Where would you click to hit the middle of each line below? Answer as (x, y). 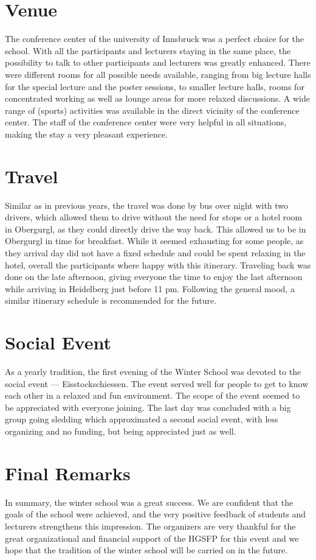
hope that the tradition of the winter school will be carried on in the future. (146, 550)
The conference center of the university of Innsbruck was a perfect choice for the (154, 39)
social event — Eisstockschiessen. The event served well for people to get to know (157, 383)
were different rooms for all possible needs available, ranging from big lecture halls (158, 74)
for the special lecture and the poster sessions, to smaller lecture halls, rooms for (155, 86)
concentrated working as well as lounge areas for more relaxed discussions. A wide (157, 98)
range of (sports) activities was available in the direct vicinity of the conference (152, 110)
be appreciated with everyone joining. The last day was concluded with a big (148, 407)
